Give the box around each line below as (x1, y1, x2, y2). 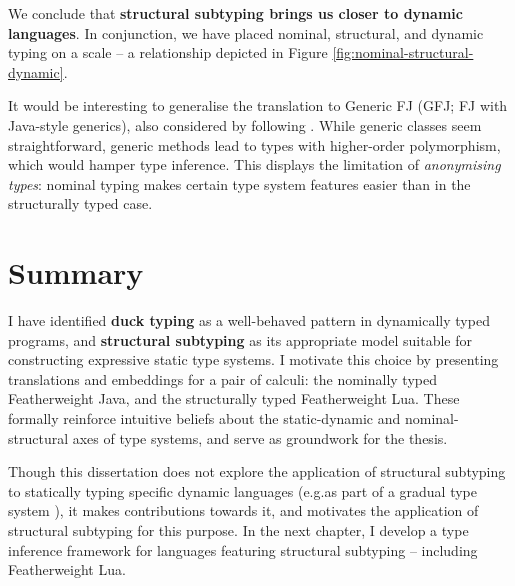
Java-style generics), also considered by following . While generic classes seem (8, 114, 482, 135)
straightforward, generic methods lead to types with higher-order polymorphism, (8, 134, 501, 155)
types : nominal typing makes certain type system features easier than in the (8, 173, 471, 194)
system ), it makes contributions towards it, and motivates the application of (8, 500, 479, 521)
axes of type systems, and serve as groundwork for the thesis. (72, 427, 448, 448)
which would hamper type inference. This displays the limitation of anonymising (8, 154, 501, 175)
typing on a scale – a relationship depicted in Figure (8, 42, 328, 63)
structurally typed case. (8, 193, 153, 214)
